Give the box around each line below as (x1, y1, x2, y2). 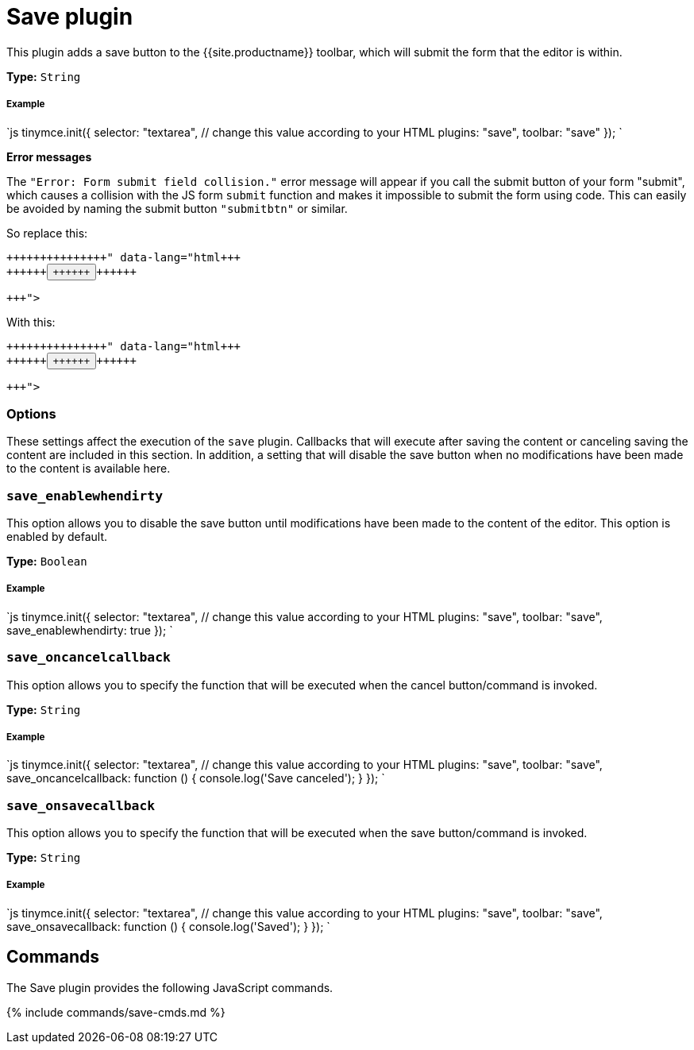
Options (6, 405, 56, 422)
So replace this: (6, 226, 88, 240)
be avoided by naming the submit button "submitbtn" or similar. (6, 201, 348, 215)
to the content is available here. (6, 461, 171, 476)
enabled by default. (6, 530, 108, 544)
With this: (6, 315, 56, 329)
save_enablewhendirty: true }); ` (6, 623, 173, 637)
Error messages (6, 149, 92, 164)
